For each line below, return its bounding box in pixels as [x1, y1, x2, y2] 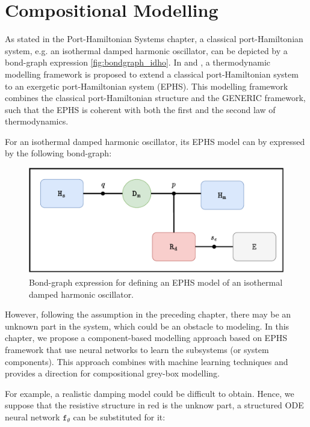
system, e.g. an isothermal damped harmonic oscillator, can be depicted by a [5, 44, 288, 57]
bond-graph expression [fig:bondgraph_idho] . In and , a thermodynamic [5, 56, 271, 69]
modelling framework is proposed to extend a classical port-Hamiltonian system [5, 67, 299, 80]
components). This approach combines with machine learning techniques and [5, 355, 288, 367]
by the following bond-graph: [5, 147, 112, 159]
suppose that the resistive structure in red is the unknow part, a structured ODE [5, 399, 304, 411]
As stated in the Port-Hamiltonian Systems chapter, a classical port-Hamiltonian [5, 32, 303, 45]
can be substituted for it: [73, 410, 166, 423]
